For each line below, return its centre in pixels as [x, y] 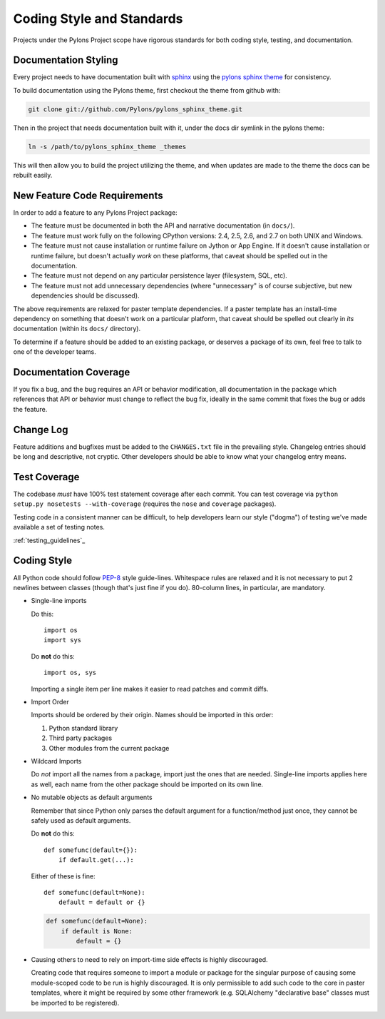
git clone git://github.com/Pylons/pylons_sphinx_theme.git [135, 109]
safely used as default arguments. [81, 820]
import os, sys [70, 673]
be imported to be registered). [75, 1003]
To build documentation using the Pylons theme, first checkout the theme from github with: [147, 90]
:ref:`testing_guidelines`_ [49, 540]
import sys [63, 640]
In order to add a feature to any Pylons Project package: [95, 213]
